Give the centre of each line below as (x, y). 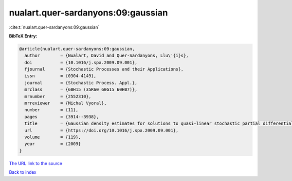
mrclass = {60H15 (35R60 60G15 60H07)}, (81, 90)
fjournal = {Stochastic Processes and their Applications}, (104, 69)
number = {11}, (52, 110)
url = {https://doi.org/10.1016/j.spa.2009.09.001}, (101, 130)
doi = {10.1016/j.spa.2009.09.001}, (81, 62)
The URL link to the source (36, 163)
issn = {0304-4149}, (61, 76)
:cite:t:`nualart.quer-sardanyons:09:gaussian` (54, 27)
